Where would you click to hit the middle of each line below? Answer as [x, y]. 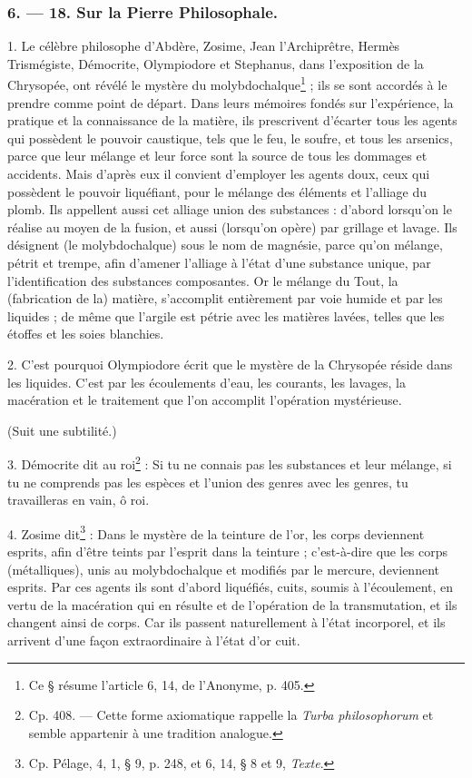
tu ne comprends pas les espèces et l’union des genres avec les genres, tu [208, 482]
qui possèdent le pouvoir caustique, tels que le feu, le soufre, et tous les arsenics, [230, 138]
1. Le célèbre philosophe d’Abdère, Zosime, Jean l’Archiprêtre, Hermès [204, 46]
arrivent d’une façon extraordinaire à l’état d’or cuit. [154, 640]
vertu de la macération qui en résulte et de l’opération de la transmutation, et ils [232, 604]
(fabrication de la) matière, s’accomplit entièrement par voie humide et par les [225, 298]
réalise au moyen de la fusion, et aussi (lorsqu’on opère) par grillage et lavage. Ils [232, 227]
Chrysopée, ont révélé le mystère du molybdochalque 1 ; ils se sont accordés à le [227, 84]
